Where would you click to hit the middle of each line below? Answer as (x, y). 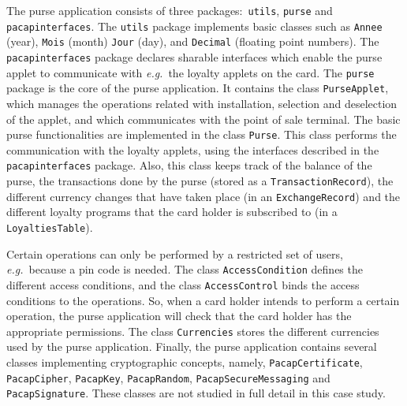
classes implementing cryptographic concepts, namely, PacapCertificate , (185, 361)
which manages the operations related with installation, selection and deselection (202, 103)
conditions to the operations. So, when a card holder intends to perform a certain (203, 300)
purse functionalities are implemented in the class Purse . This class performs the (202, 134)
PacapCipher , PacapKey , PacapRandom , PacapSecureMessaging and (168, 377)
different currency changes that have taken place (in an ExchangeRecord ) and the (203, 196)
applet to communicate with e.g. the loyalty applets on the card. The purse (190, 72)
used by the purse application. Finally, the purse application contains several (192, 346)
